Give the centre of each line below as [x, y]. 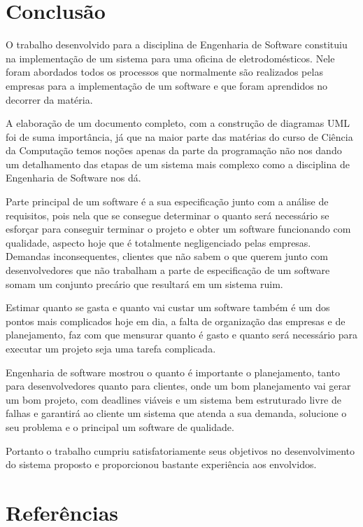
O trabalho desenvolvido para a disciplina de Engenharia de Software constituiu [177, 45]
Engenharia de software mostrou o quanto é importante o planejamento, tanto [173, 372]
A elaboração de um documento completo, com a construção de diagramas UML [178, 123]
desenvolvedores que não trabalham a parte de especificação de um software [168, 270]
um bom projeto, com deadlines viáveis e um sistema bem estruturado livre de [174, 399]
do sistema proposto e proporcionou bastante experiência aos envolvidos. [161, 464]
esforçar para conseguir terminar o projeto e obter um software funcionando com [178, 229]
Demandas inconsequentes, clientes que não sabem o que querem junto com [167, 256]
